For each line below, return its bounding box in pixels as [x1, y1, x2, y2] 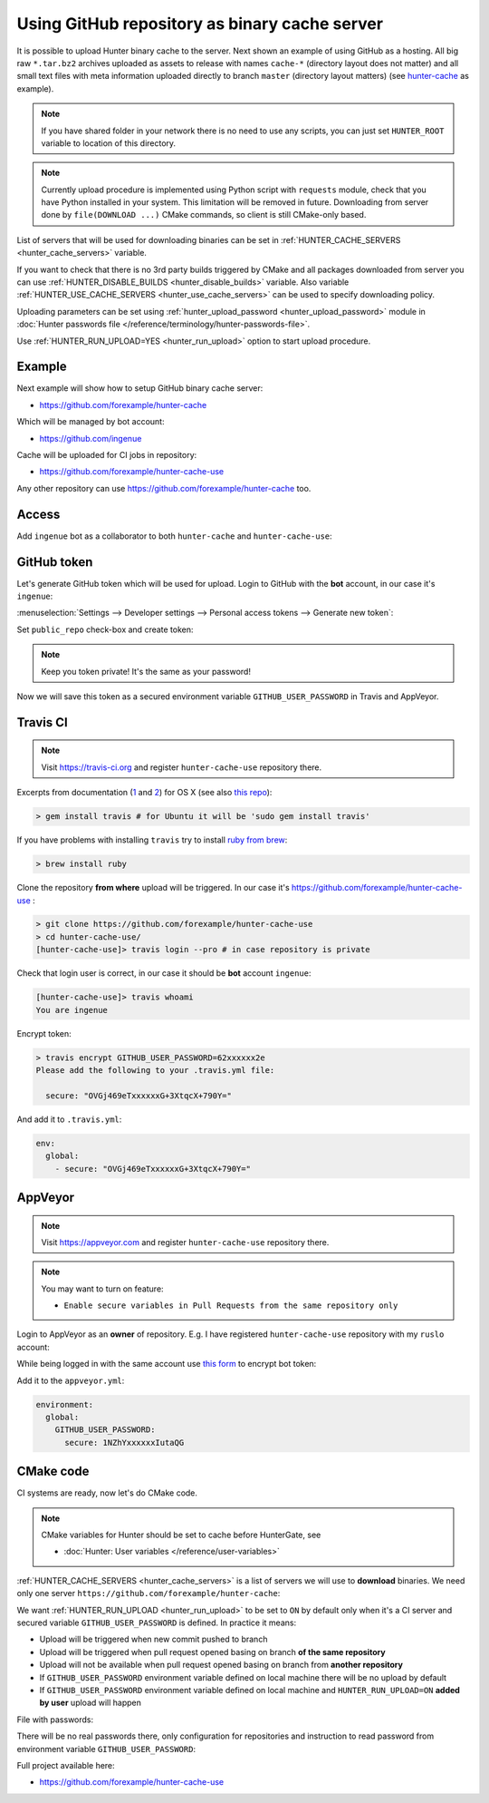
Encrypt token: [16, 1028, 72, 1038]
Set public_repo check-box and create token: [16, 624, 194, 635]
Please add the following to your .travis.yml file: [35, 1065, 275, 1075]
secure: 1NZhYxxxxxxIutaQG [64, 1438, 185, 1447]
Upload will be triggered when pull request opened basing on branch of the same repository [39, 1646, 386, 1657]
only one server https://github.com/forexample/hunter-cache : [16, 1588, 281, 1599]
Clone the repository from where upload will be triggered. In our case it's [16, 882, 290, 893]
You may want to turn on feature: [41, 1283, 164, 1294]
